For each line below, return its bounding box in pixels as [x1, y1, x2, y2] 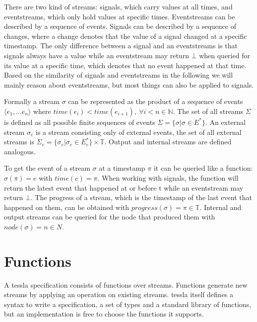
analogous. [4, 146, 36, 156]
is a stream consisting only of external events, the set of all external [36, 126, 242, 137]
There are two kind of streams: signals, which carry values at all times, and [4, 1, 233, 11]
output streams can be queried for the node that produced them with [4, 212, 215, 222]
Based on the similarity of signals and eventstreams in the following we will [4, 70, 233, 80]
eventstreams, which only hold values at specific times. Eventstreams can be [4, 11, 235, 21]
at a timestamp [99, 163, 145, 173]
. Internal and [199, 202, 242, 212]
